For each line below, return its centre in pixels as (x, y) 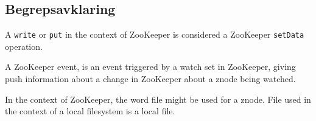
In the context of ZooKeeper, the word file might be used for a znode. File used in (158, 99)
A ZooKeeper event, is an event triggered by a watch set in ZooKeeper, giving (150, 67)
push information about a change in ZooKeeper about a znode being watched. (150, 79)
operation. (24, 46)
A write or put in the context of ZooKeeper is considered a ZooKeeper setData (155, 34)
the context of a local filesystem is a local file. (90, 111)
